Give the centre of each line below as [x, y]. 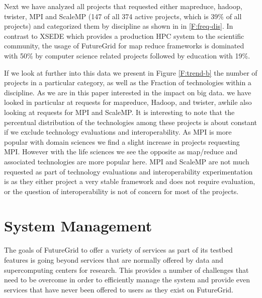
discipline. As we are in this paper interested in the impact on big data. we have [128, 92]
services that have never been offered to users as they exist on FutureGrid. [119, 289]
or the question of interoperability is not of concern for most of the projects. [121, 191]
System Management [78, 226]
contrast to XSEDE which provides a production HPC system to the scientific [124, 36]
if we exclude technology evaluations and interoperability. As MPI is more [118, 132]
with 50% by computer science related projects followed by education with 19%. [127, 55]
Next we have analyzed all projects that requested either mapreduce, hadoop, [123, 6]
